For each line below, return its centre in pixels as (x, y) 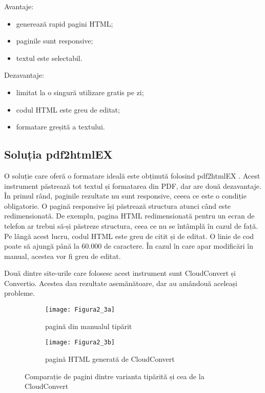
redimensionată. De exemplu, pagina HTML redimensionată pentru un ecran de (129, 216)
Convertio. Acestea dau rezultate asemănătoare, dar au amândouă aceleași (121, 283)
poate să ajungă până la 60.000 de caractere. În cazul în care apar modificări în (129, 246)
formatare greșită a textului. (60, 127)
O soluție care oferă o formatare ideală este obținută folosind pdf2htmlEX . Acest (132, 175)
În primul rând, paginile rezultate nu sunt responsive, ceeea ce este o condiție (125, 196)
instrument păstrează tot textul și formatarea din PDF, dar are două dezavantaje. (133, 185)
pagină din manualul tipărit (89, 326)
